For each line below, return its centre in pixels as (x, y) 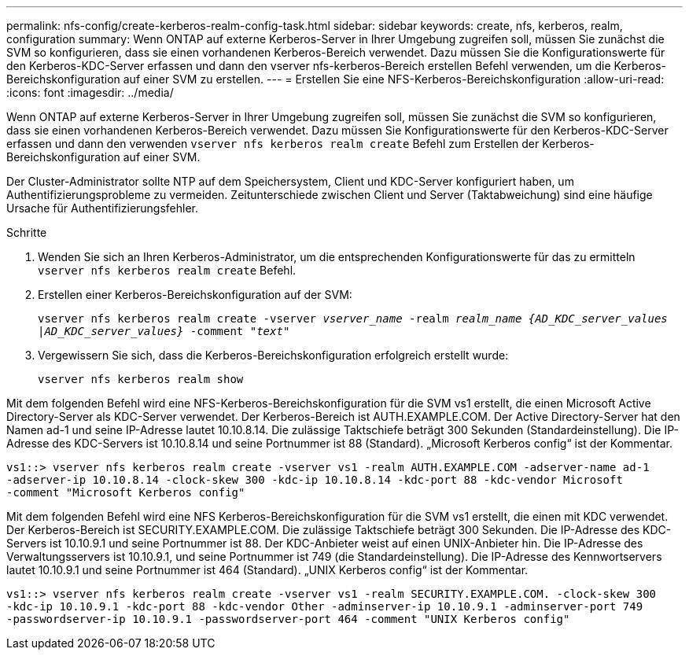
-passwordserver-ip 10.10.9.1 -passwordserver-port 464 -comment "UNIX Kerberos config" (288, 619)
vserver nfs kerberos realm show (141, 379)
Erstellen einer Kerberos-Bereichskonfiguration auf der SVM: (195, 295)
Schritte (27, 232)
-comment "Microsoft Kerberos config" (126, 492)
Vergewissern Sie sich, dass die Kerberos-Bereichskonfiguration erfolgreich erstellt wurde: (273, 355)
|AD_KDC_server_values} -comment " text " (164, 331)
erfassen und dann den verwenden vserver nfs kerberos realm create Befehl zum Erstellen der (273, 144)
